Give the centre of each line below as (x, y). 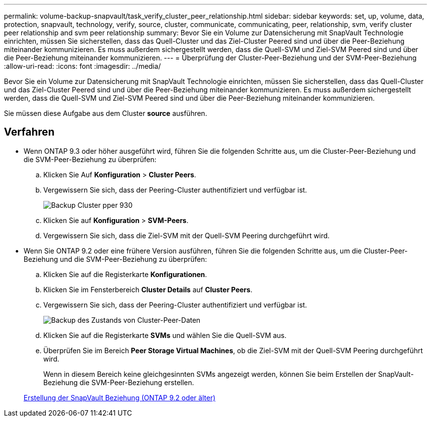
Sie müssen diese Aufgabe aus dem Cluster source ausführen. (106, 113)
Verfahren (29, 132)
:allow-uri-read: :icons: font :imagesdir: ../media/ (82, 66)
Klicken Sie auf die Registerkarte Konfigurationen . (125, 274)
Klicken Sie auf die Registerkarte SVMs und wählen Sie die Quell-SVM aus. (165, 335)
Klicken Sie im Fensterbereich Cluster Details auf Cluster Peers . (148, 289)
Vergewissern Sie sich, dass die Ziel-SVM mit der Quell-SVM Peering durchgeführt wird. (186, 235)
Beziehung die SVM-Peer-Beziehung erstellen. (119, 382)
